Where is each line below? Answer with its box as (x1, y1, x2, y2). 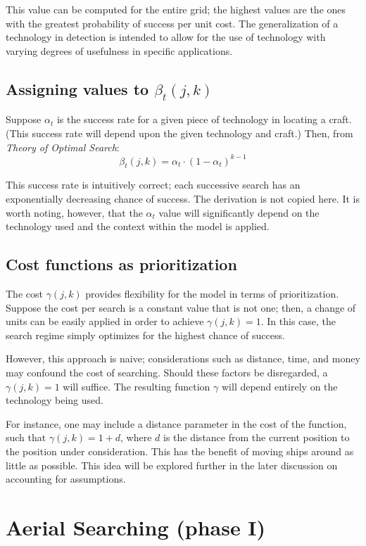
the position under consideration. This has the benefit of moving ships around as (6, 443, 354, 458)
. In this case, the (260, 314, 336, 329)
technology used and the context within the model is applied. (6, 219, 270, 234)
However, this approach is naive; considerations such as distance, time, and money (6, 351, 360, 366)
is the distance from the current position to (163, 430, 350, 445)
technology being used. (6, 393, 103, 407)
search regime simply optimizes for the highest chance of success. (6, 327, 285, 342)
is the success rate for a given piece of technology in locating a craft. (56, 112, 352, 127)
